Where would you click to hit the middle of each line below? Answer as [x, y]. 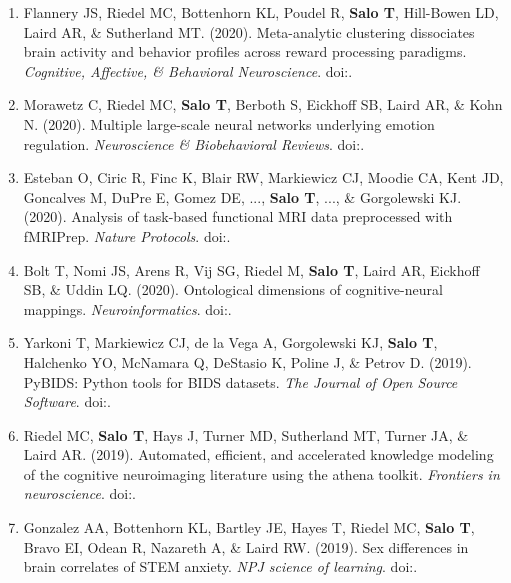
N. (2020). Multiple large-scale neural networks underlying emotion [229, 123]
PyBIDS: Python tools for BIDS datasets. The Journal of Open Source [240, 381]
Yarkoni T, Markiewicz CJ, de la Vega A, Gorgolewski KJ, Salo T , [230, 342]
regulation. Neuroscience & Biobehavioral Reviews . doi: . [194, 143]
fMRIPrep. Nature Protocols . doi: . [127, 235]
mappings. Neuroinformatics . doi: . [127, 308]
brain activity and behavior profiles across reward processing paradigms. [245, 51]
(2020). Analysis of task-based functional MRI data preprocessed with [238, 216]
